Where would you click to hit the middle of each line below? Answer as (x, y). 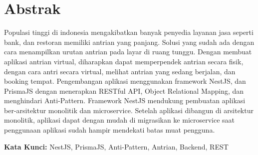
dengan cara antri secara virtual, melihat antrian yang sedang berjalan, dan (120, 71)
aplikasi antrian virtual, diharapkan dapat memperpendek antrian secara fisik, (124, 61)
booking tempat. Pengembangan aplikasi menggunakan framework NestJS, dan (125, 81)
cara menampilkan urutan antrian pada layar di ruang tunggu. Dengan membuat (128, 52)
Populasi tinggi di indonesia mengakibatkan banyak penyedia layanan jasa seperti (129, 32)
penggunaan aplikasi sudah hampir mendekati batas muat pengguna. (110, 130)
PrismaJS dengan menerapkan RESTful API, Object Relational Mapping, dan (124, 90)
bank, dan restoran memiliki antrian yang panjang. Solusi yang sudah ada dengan (129, 42)
